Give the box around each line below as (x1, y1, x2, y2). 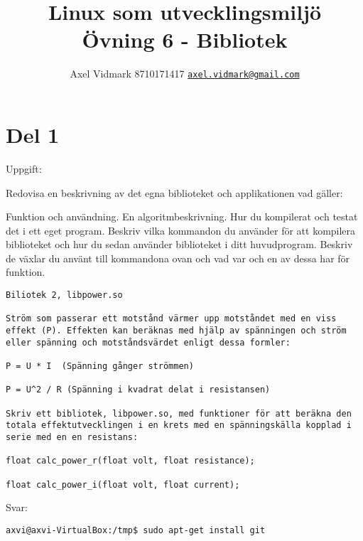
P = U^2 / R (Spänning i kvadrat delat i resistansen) (6, 385, 271, 395)
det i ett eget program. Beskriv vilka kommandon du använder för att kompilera (6, 223, 356, 237)
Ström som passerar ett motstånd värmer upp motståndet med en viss (6, 314, 337, 324)
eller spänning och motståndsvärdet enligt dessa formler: (6, 337, 291, 348)
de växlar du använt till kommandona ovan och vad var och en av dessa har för (6, 250, 350, 265)
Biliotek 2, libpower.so (6, 290, 123, 301)
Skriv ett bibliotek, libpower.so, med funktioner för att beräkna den (6, 408, 352, 419)
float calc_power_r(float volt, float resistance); (6, 456, 255, 466)
